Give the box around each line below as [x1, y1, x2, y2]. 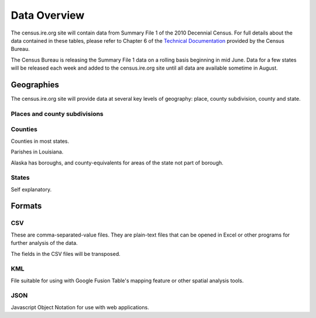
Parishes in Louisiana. [11, 148, 64, 155]
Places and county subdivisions [11, 110, 104, 118]
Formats [11, 201, 42, 211]
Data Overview [11, 9, 85, 22]
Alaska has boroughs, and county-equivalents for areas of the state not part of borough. [11, 159, 224, 166]
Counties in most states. [11, 138, 70, 145]
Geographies [11, 80, 60, 90]
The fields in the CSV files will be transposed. [11, 250, 121, 257]
